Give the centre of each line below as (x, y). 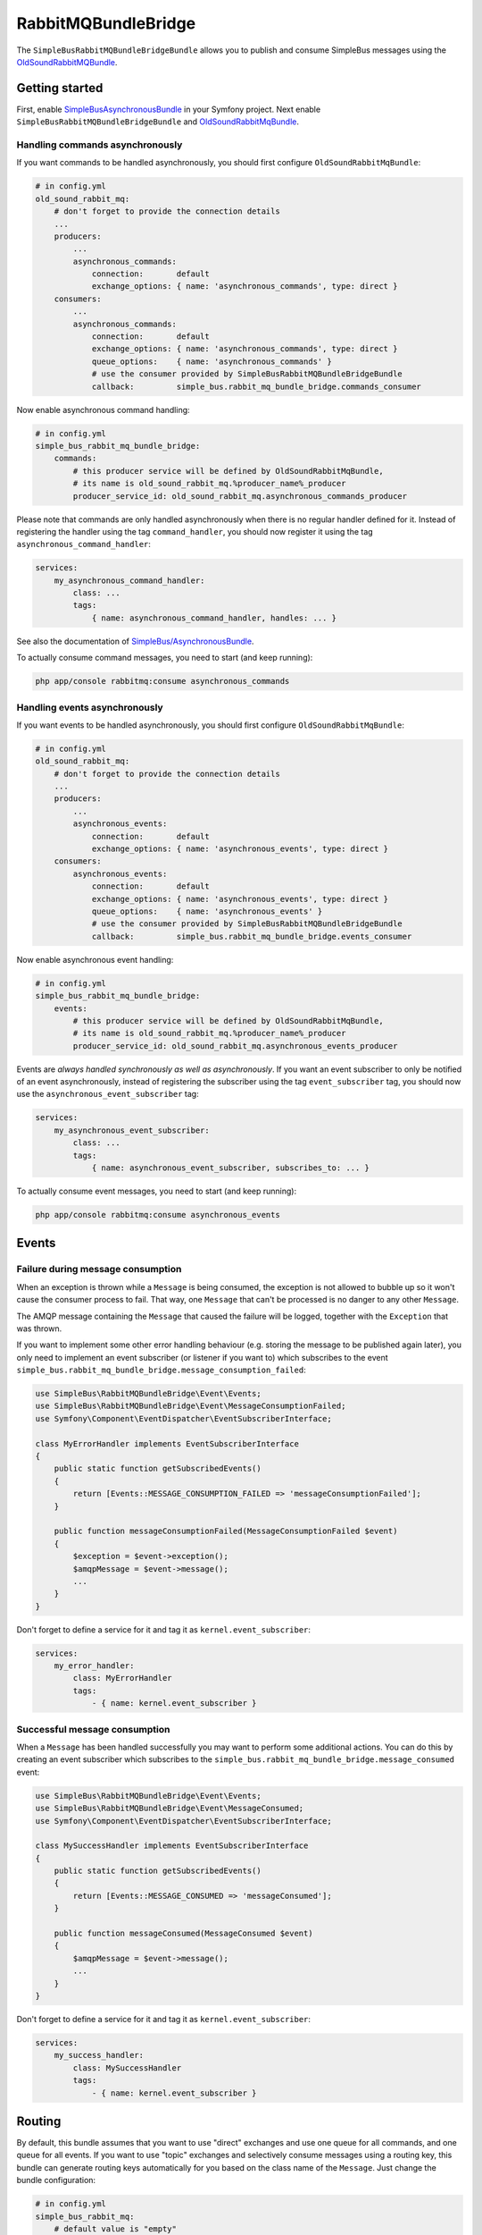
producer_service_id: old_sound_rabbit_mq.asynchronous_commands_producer (240, 496)
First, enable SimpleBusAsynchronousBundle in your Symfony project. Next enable (169, 109)
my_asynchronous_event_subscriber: (132, 1130)
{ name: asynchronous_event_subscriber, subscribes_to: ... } (231, 1168)
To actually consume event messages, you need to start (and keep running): (157, 1191)
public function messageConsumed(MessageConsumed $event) (183, 1934)
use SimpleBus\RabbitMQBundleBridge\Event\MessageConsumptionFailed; (191, 1406)
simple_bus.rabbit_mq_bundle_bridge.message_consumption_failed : (162, 1370)
